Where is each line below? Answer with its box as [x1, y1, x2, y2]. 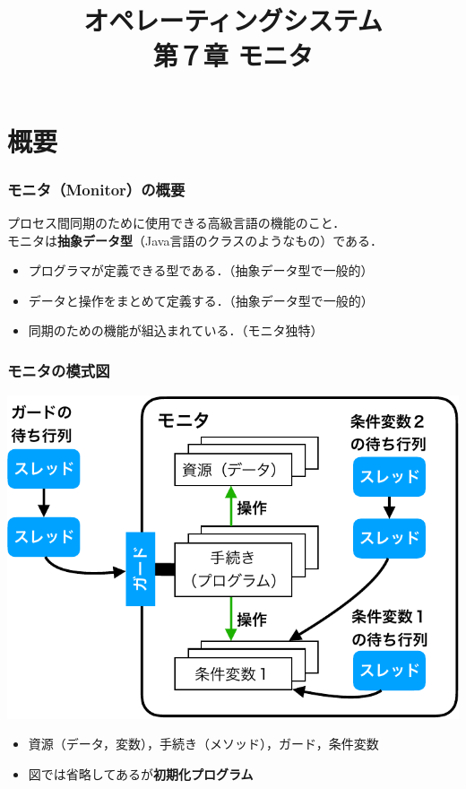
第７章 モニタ [152, 37, 314, 74]
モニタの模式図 [7, 359, 110, 381]
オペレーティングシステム [83, 2, 383, 39]
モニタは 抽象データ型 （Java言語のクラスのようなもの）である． [7, 230, 383, 249]
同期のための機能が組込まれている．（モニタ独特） [28, 321, 324, 340]
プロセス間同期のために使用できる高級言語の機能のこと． [7, 212, 346, 231]
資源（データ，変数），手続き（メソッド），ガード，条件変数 [28, 734, 379, 753]
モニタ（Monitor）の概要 [7, 178, 186, 200]
